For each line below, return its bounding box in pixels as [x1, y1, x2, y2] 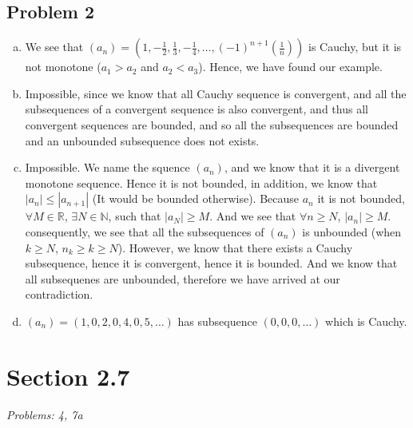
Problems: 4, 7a [6, 406, 83, 422]
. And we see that [209, 208, 296, 224]
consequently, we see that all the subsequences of [25, 223, 264, 240]
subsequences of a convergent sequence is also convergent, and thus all [25, 101, 368, 117]
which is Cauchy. [325, 312, 407, 329]
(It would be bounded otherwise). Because [92, 190, 300, 207]
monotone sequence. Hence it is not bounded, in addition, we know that [25, 174, 378, 191]
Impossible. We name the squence [25, 159, 190, 176]
